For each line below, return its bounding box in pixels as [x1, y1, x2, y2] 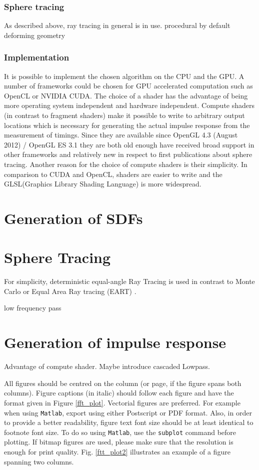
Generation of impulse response [4, 332, 226, 352]
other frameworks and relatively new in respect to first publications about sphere [4, 149, 252, 159]
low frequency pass [4, 302, 61, 313]
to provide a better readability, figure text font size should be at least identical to [4, 417, 253, 427]
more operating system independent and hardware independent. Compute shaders [4, 100, 255, 110]
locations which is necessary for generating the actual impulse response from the [4, 119, 250, 130]
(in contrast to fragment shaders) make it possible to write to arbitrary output [4, 110, 245, 120]
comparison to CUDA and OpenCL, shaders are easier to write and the [4, 168, 222, 179]
